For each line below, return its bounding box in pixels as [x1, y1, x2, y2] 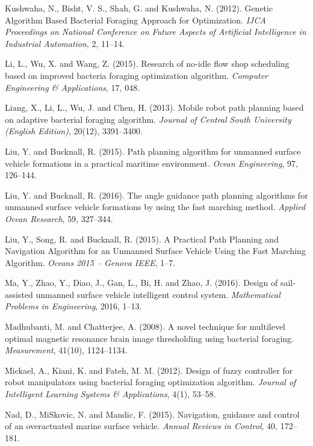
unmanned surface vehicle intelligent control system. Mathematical [36, 288, 280, 300]
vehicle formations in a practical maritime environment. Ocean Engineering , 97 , [5, 156, 298, 169]
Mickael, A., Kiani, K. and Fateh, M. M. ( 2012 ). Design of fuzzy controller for [5, 364, 293, 376]
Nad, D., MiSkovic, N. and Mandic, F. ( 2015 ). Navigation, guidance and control [5, 407, 300, 420]
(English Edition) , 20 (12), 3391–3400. [5, 125, 143, 137]
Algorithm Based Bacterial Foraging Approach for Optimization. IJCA [5, 13, 266, 26]
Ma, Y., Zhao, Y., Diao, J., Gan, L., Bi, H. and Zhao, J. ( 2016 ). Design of [5, 276, 278, 289]
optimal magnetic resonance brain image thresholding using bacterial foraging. [5, 332, 294, 344]
